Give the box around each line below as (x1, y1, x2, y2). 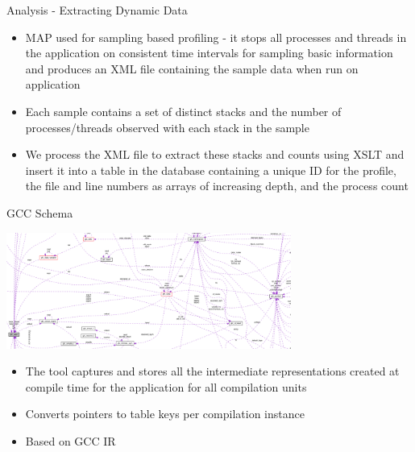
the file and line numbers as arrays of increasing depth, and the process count (25, 177, 409, 194)
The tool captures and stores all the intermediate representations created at (25, 363, 400, 379)
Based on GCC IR (25, 432, 116, 449)
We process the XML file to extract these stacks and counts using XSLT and (25, 146, 405, 163)
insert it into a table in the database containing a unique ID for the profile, (25, 161, 396, 178)
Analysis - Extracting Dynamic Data (6, 2, 188, 18)
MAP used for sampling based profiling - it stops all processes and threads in (25, 28, 407, 45)
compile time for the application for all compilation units (25, 378, 307, 395)
